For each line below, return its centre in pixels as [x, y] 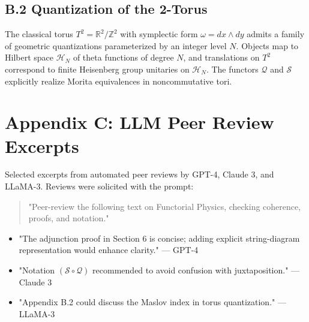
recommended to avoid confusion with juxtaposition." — [196, 270]
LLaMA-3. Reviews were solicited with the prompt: [99, 186]
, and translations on [221, 57]
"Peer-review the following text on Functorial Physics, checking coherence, [165, 206]
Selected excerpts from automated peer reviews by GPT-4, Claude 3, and [139, 174]
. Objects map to [267, 45]
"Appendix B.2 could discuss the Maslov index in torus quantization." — [152, 302]
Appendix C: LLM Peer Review [139, 122]
